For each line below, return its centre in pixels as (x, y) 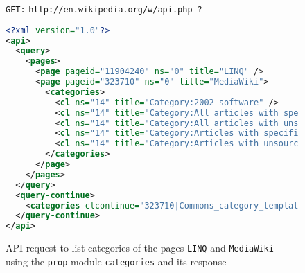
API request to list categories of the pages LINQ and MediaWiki (140, 248)
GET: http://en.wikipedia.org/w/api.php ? (104, 10)
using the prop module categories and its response (116, 261)
